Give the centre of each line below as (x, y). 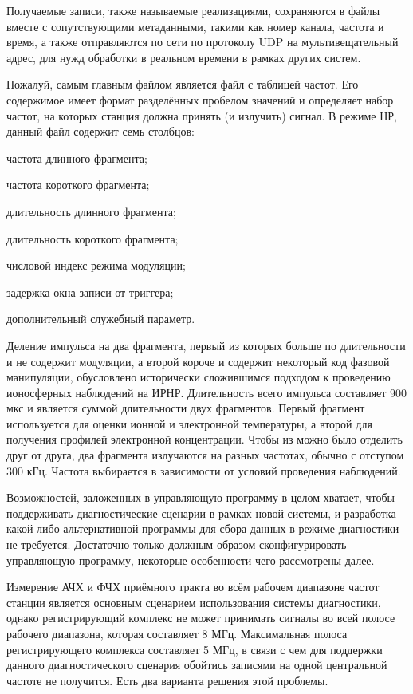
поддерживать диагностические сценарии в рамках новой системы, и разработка (201, 513)
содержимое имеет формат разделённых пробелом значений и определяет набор (200, 99)
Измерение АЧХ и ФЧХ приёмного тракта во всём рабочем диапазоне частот (193, 587)
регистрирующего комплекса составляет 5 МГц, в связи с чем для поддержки (195, 649)
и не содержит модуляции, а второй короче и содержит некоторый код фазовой (198, 361)
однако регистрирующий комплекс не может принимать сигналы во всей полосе (201, 618)
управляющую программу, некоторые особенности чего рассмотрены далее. (191, 560)
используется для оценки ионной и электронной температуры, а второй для (189, 423)
